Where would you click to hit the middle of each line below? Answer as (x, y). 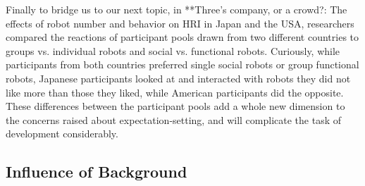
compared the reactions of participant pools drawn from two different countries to (182, 37)
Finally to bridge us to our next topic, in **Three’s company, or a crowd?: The (177, 9)
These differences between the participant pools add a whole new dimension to (175, 106)
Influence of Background (97, 172)
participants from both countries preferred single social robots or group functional (182, 64)
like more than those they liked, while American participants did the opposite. (175, 92)
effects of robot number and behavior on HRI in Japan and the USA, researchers (180, 23)
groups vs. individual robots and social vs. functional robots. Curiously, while (173, 50)
